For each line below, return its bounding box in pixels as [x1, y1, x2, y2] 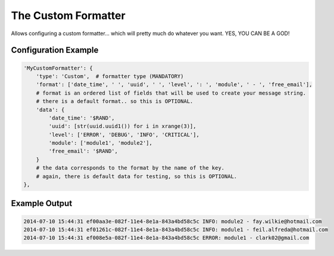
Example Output [11, 198, 73, 208]
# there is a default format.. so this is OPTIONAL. [36, 98, 193, 105]
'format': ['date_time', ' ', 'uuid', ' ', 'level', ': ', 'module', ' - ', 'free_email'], [36, 81, 313, 88]
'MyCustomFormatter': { [23, 64, 93, 71]
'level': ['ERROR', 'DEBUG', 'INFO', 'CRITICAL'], [48, 131, 199, 138]
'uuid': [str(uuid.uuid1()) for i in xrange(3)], [48, 123, 196, 130]
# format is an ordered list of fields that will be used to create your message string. [36, 89, 307, 96]
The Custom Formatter [11, 9, 126, 22]
